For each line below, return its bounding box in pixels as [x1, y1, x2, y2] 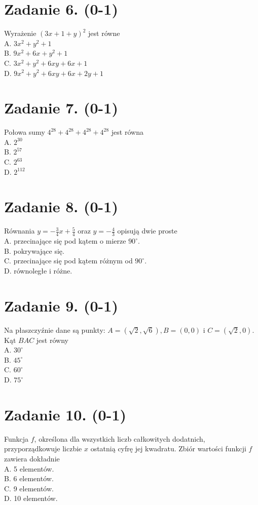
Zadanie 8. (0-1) [4, 196, 118, 217]
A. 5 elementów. [4, 463, 54, 474]
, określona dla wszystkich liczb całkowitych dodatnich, [34, 433, 205, 444]
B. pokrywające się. [4, 245, 64, 256]
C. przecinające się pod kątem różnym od [4, 255, 133, 266]
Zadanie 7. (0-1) [4, 97, 118, 118]
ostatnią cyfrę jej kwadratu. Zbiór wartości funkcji [90, 443, 246, 454]
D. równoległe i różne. [4, 265, 72, 276]
